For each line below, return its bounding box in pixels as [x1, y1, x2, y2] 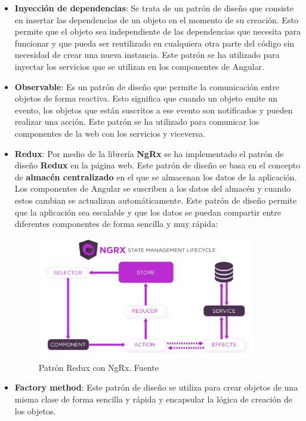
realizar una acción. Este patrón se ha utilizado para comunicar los [14, 115, 259, 128]
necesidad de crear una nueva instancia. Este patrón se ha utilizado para [14, 48, 280, 61]
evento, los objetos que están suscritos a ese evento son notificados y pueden [14, 103, 293, 116]
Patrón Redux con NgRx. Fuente [38, 361, 159, 373]
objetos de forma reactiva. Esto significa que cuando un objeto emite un [14, 92, 278, 105]
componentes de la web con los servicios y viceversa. [14, 127, 206, 139]
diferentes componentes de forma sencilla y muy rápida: [14, 217, 218, 230]
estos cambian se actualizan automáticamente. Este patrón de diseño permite [14, 193, 297, 206]
